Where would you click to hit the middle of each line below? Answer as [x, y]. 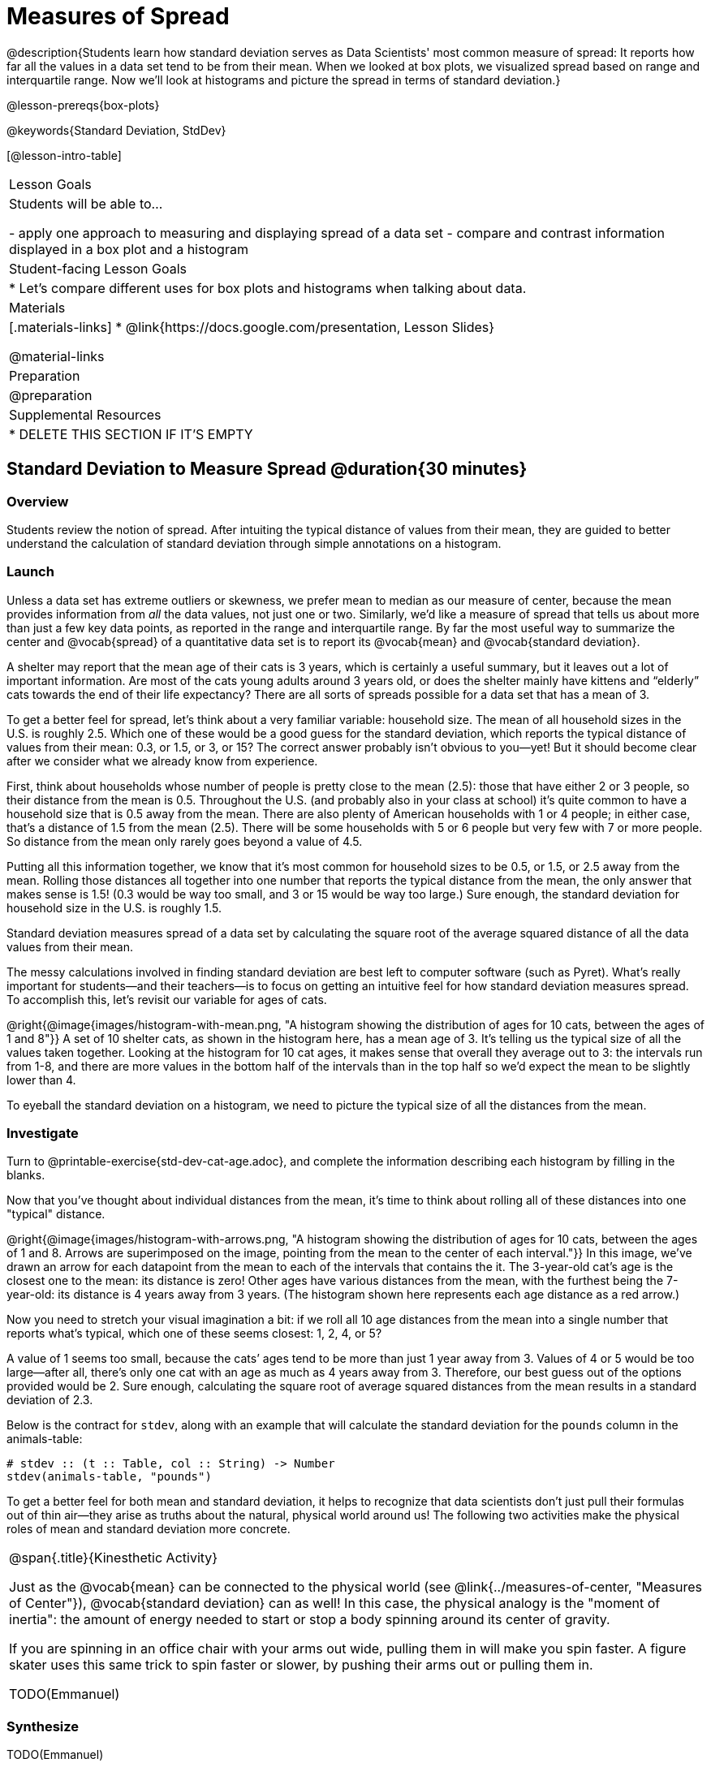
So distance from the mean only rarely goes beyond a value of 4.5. [185, 841]
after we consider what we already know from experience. [162, 761]
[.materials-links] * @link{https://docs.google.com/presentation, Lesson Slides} [252, 327]
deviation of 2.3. [50, 1400]
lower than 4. [41, 1080]
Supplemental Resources [85, 414]
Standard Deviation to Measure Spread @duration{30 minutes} [267, 469]
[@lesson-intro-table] [64, 155]
